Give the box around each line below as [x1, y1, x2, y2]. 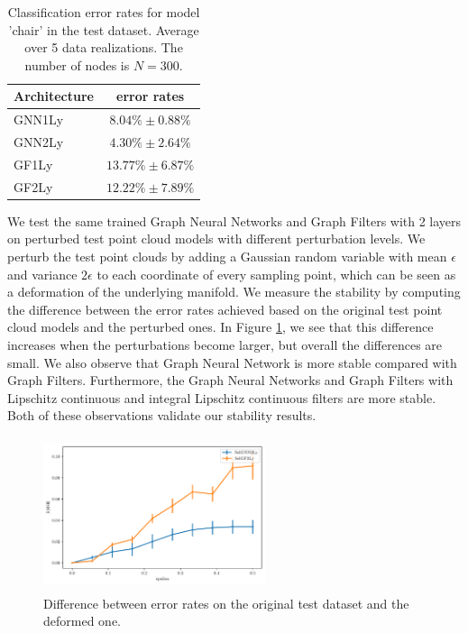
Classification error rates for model [7, 3, 200, 21]
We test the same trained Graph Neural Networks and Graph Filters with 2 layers [7, 211, 462, 230]
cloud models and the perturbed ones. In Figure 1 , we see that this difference [7, 317, 434, 336]
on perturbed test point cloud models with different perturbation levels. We [7, 229, 426, 248]
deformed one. [43, 611, 121, 630]
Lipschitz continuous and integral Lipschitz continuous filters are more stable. [7, 388, 436, 407]
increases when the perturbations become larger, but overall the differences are [7, 335, 443, 353]
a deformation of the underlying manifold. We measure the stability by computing [7, 282, 461, 301]
